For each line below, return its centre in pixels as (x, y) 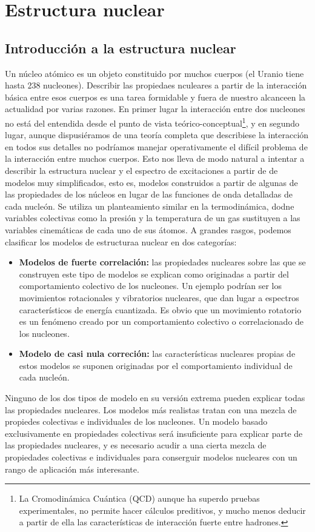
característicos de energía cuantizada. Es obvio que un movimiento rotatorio (160, 309)
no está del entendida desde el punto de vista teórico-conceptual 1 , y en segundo (152, 122)
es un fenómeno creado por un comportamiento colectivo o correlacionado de (161, 321)
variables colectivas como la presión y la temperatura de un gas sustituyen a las (153, 218)
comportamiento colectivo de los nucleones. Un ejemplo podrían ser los (151, 286)
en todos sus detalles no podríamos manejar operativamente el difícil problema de (156, 146)
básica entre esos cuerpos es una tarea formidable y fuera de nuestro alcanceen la (155, 97)
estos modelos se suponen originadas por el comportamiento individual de (156, 365)
